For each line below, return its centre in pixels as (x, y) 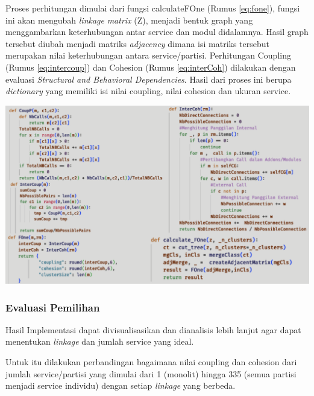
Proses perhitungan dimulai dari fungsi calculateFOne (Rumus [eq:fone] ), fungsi (153, 8)
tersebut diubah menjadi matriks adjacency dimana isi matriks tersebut (138, 43)
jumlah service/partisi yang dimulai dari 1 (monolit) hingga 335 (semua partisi (151, 373)
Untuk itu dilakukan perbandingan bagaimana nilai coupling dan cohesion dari (151, 362)
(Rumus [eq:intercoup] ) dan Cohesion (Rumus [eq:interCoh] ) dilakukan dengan (151, 67)
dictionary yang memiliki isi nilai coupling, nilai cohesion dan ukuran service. (148, 91)
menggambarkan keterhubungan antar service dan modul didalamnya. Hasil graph (157, 32)
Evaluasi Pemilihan (53, 307)
